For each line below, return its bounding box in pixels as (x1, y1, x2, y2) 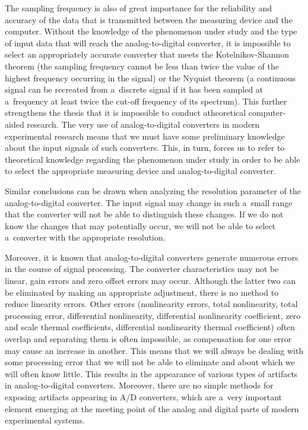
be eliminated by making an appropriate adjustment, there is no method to (5, 286, 279, 298)
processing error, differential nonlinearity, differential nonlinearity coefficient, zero (5, 309, 301, 321)
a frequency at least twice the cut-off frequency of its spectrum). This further (5, 94, 287, 107)
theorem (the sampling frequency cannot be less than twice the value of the (5, 59, 279, 72)
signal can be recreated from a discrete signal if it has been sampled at (5, 83, 263, 96)
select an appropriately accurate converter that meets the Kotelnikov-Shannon (5, 48, 290, 61)
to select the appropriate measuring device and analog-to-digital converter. (5, 165, 276, 177)
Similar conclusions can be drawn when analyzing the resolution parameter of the (5, 184, 301, 197)
